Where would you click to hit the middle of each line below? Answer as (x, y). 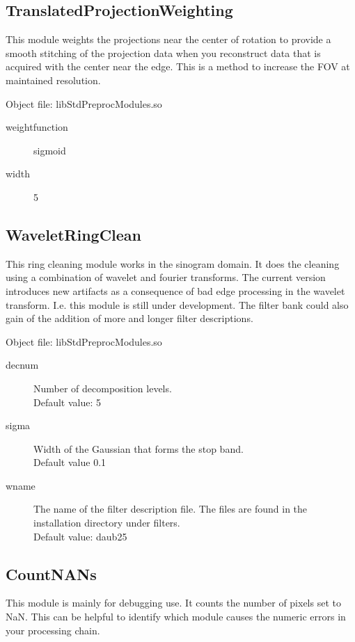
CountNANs (51, 573)
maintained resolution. (53, 80)
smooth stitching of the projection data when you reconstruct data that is (163, 53)
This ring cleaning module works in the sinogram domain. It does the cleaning (173, 263)
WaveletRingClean (74, 234)
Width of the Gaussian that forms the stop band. (139, 448)
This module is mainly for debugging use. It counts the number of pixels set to (173, 603)
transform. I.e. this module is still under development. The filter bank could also (177, 304)
